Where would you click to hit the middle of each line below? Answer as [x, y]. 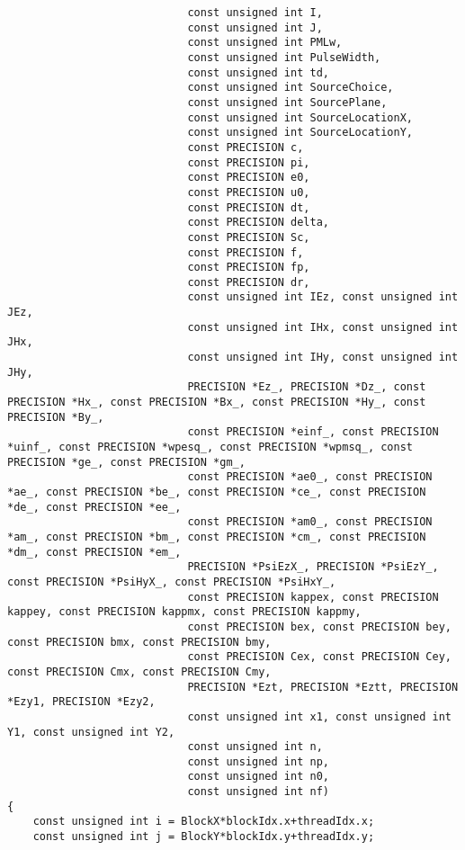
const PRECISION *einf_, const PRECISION [313, 432]
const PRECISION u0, [249, 192]
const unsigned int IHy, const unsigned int [323, 358]
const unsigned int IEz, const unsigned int [323, 297]
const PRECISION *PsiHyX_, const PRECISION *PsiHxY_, [172, 582]
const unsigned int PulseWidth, [284, 57]
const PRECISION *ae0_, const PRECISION [310, 477]
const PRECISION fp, [249, 268]
